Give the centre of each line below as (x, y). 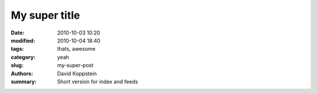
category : (23, 57)
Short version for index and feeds (97, 81)
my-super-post (75, 65)
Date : (18, 33)
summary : (24, 81)
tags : (17, 49)
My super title (45, 15)
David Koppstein (77, 74)
